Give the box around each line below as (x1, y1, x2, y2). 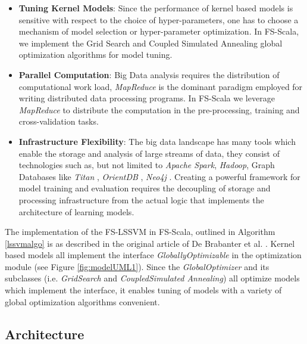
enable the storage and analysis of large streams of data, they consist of (18, 147, 280, 159)
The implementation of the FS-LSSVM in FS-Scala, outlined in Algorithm (5, 225, 275, 238)
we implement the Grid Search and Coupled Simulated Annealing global (18, 36, 283, 49)
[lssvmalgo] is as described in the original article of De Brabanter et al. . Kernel (5, 237, 295, 249)
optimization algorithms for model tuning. (18, 48, 173, 61)
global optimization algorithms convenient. (5, 295, 160, 308)
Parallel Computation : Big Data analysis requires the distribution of (18, 68, 280, 80)
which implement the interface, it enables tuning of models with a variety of (5, 284, 282, 296)
